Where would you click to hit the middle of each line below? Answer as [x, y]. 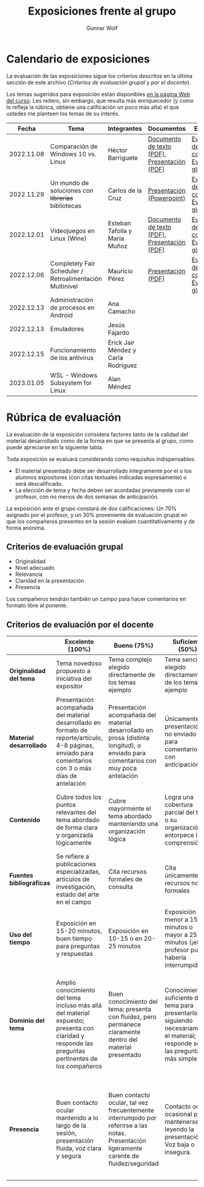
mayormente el [130, 809]
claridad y [70, 1036]
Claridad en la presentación [49, 581]
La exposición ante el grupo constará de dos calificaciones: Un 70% [92, 508]
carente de [124, 1156]
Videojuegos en [73, 230]
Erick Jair [121, 342]
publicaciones [76, 864]
